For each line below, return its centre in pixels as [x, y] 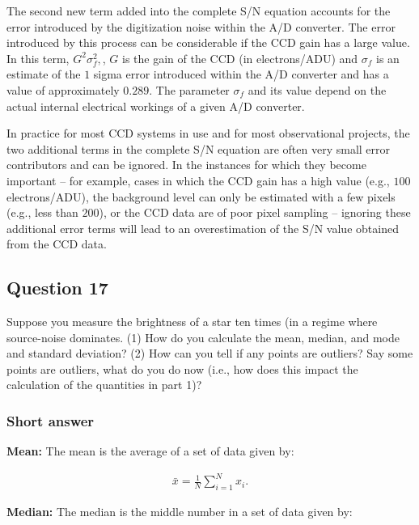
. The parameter [189, 89]
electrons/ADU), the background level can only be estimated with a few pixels [201, 196]
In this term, [38, 58]
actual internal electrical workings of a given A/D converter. [156, 106]
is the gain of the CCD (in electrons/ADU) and [240, 58]
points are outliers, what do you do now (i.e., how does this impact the [182, 368]
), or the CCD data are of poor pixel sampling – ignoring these [255, 212]
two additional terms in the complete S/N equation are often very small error [199, 148]
